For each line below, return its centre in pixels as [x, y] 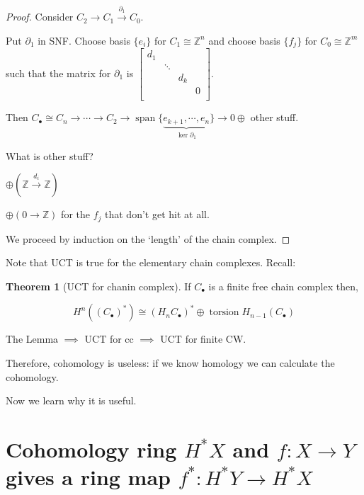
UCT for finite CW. [203, 339]
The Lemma [32, 339]
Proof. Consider [40, 17]
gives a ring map [88, 477]
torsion [224, 313]
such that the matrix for [58, 73]
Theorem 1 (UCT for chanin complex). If [98, 286]
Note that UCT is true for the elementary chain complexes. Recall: [151, 262]
